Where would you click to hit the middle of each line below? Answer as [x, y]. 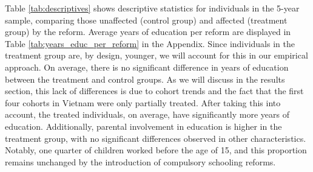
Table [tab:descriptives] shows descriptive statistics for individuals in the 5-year [152, 8]
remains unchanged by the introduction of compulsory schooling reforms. [140, 161]
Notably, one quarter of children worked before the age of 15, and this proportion [156, 150]
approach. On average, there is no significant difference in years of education [147, 67]
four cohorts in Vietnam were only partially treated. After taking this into [143, 102]
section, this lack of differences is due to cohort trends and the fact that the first [154, 91]
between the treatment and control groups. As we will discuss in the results [145, 79]
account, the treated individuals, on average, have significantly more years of [147, 114]
